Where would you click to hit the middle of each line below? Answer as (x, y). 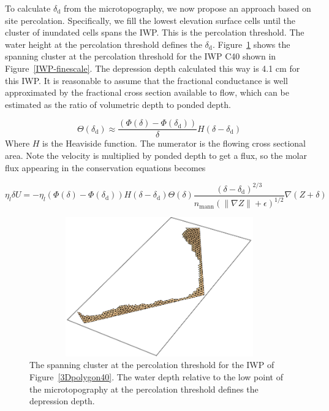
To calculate (28, 8)
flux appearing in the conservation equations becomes (105, 167)
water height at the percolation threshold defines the (104, 44)
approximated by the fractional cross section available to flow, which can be (147, 92)
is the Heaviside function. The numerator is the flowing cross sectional (174, 143)
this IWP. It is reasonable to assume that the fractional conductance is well (146, 80)
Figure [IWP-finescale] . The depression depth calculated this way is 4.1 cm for (153, 68)
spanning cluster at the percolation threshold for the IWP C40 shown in (141, 56)
